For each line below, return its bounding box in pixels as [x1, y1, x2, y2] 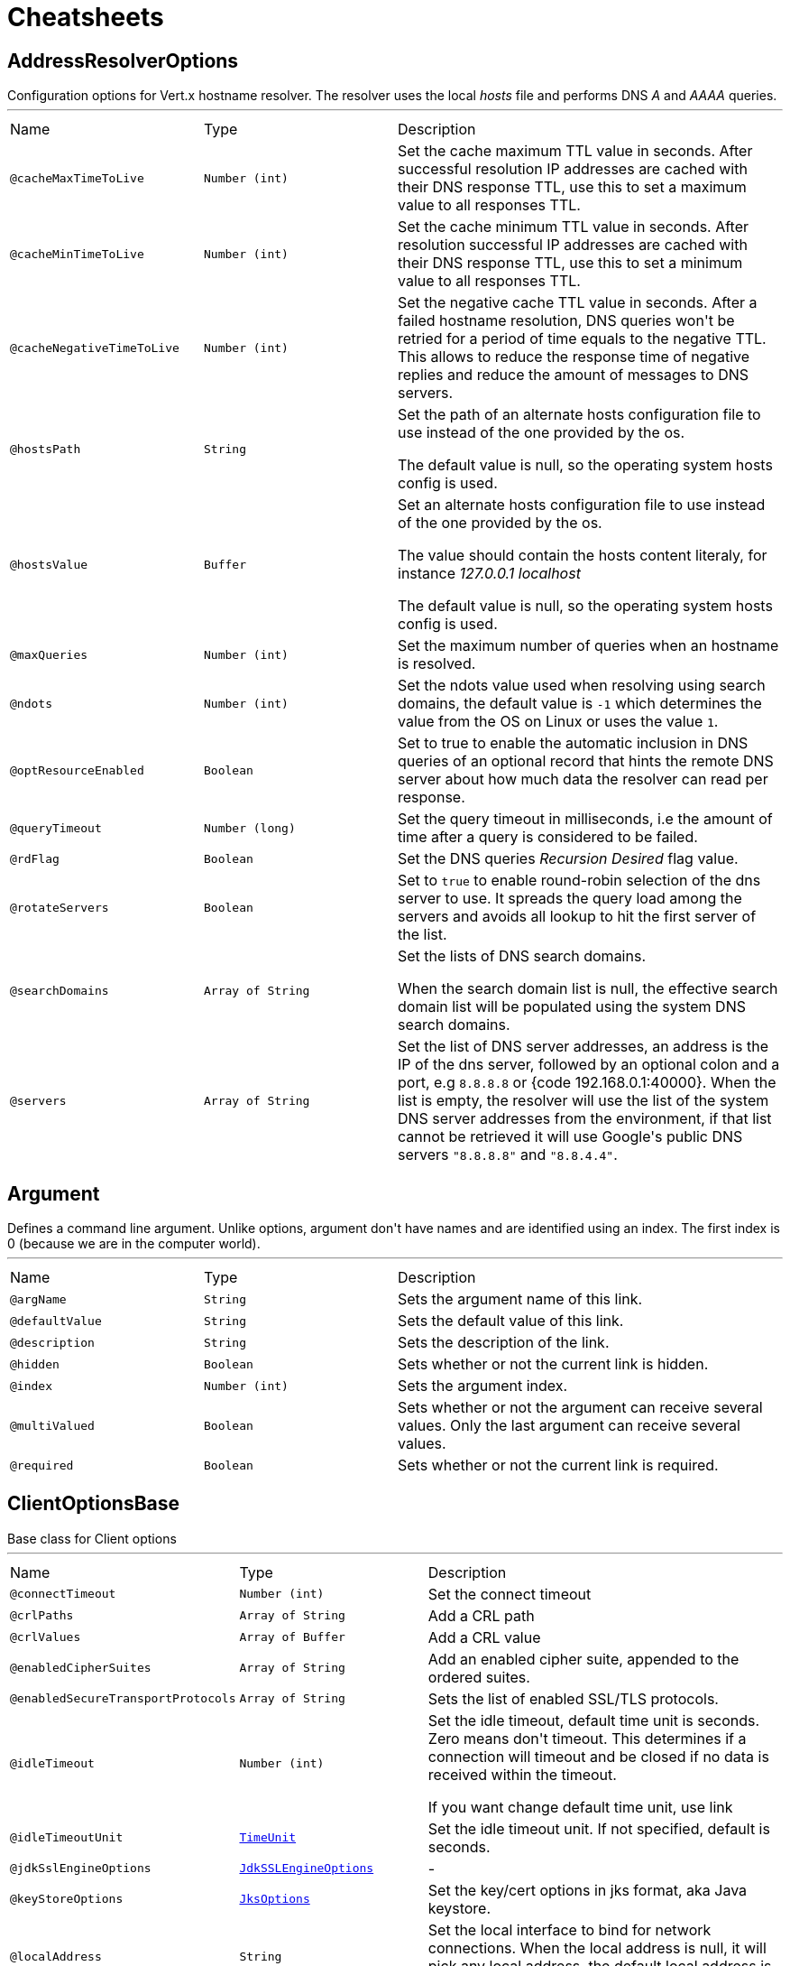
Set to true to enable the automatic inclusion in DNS [398, 734, 749, 753]
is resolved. [398, 654, 476, 673]
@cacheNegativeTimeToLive [10, 340, 179, 355]
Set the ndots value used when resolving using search [398, 676, 766, 695]
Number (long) [204, 821, 296, 835]
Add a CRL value [427, 1628, 541, 1646]
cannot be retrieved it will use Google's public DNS [398, 1127, 743, 1146]
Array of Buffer [239, 1630, 345, 1645]
